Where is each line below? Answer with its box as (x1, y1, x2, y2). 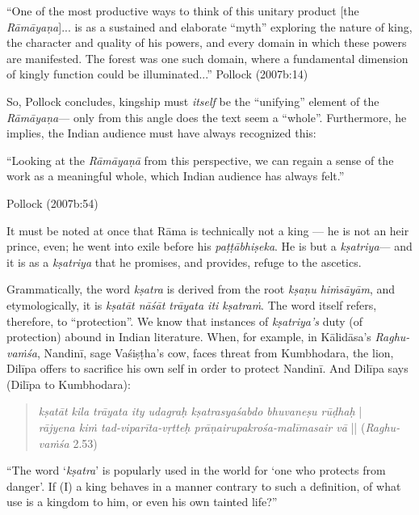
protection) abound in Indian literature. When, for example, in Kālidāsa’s (6, 328, 371, 345)
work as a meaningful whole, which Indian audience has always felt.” (6, 167, 345, 184)
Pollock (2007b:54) (6, 194, 98, 211)
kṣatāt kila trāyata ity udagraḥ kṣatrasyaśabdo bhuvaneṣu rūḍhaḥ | (38, 403, 362, 420)
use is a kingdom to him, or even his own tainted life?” (6, 493, 278, 510)
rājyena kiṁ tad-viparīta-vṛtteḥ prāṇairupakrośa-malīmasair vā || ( (38, 419, 366, 436)
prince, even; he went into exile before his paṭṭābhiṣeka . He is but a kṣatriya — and (6, 238, 413, 255)
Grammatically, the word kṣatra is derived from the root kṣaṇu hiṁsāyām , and (6, 281, 396, 298)
